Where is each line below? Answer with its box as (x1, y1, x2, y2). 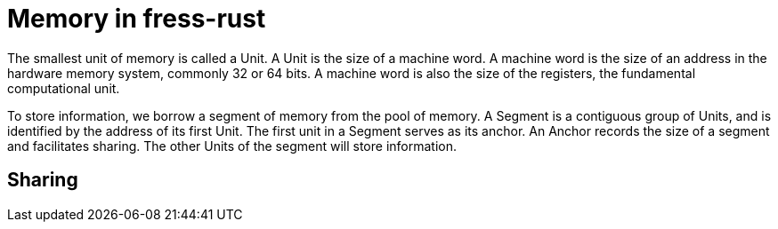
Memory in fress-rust (7, 4, 266, 34)
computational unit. (7, 80, 120, 96)
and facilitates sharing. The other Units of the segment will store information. (7, 138, 457, 154)
